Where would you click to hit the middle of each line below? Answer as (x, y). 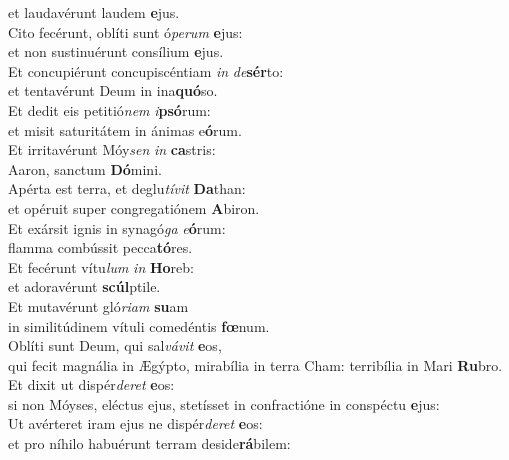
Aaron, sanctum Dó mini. (85, 168)
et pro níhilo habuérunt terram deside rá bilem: (149, 443)
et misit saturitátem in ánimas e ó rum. (125, 129)
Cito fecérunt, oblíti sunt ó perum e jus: (125, 31)
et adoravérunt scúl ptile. (84, 286)
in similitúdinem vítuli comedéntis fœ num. (139, 325)
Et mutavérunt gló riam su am (98, 305)
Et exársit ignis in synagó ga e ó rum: (117, 227)
